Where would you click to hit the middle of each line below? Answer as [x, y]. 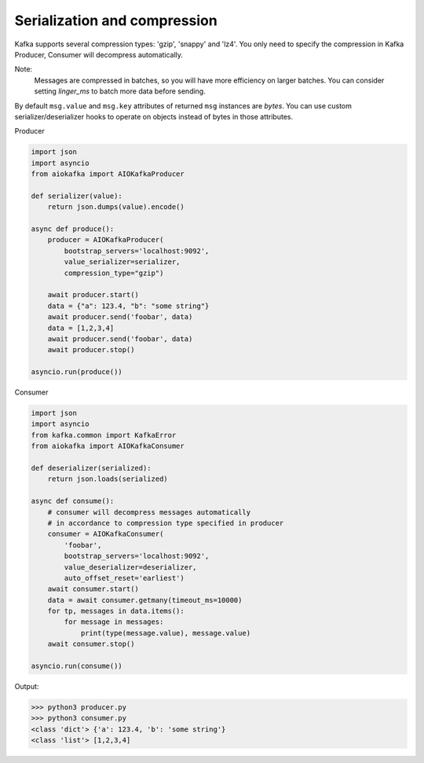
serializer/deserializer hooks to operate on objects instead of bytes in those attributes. [154, 116]
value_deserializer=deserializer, [130, 567]
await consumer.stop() [91, 644]
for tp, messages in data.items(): [116, 611]
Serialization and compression [116, 20]
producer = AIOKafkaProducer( [106, 240]
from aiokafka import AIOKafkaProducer [108, 174]
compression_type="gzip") [114, 273]
